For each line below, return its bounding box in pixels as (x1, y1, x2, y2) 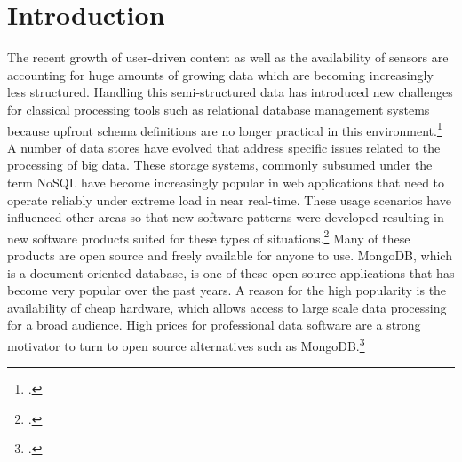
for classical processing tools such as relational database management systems (7, 100, 430, 118)
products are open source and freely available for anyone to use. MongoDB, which (7, 245, 452, 264)
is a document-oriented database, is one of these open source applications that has (7, 263, 455, 282)
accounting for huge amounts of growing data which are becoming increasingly (7, 65, 434, 84)
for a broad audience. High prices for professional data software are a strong (7, 315, 421, 334)
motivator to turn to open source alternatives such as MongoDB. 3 (7, 333, 365, 354)
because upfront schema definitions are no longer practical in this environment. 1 (7, 118, 442, 139)
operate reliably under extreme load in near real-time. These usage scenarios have (7, 190, 451, 209)
